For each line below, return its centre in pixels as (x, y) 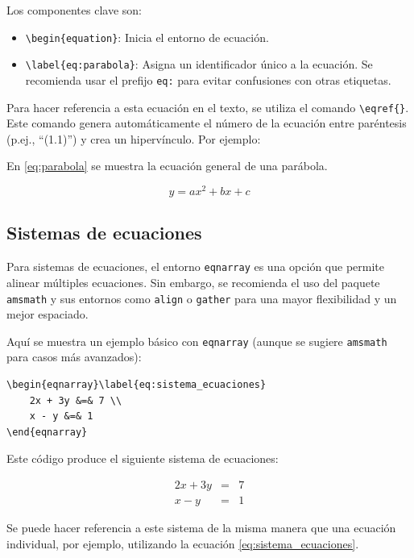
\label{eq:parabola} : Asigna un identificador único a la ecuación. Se (199, 64)
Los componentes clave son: (74, 10)
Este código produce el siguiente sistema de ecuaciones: (143, 458)
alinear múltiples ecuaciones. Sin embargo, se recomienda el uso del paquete (193, 282)
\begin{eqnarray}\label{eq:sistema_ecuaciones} (137, 385)
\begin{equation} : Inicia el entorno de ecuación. (147, 37)
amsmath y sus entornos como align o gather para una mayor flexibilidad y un (202, 298)
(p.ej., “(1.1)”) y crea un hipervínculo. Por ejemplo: (134, 138)
